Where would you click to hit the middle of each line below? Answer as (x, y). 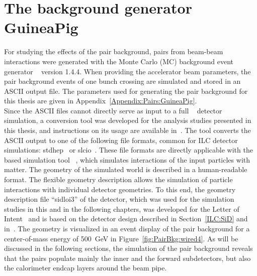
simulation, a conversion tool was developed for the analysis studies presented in (128, 120)
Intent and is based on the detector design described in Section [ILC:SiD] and (126, 219)
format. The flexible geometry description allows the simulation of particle (118, 179)
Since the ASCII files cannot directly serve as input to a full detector (113, 110)
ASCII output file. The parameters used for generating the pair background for (126, 91)
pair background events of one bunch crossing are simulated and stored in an (122, 81)
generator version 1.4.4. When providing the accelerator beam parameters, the (127, 71)
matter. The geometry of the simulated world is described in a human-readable (126, 169)
